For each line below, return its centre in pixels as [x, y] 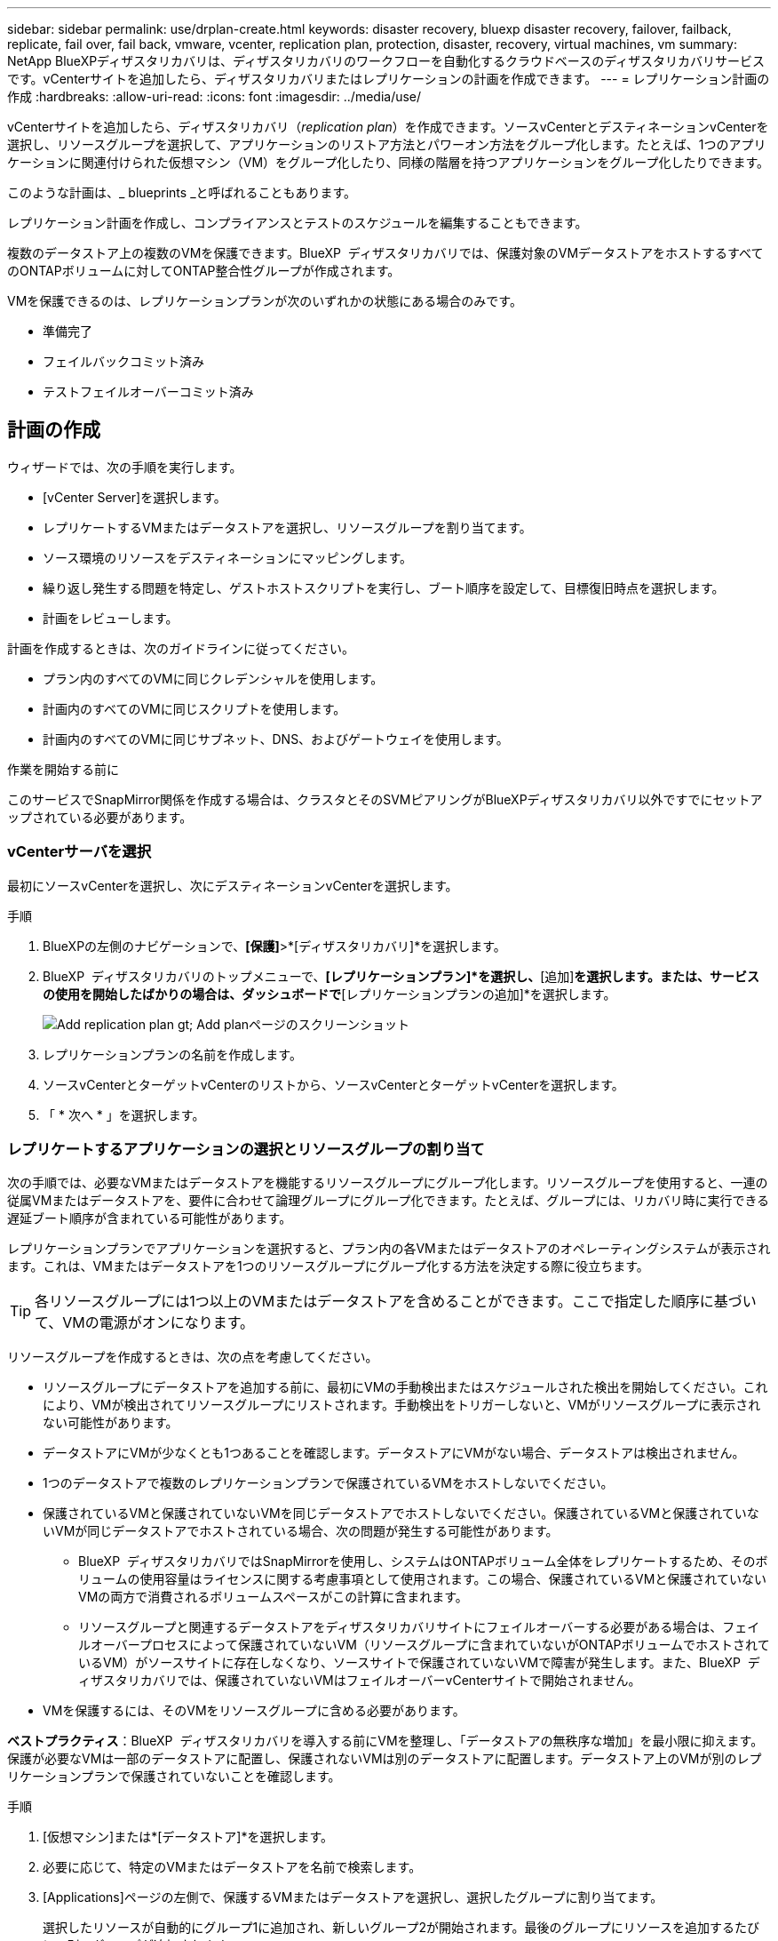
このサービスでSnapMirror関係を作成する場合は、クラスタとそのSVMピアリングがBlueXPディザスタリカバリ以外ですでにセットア [385, 799]
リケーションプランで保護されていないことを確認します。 [174, 1777]
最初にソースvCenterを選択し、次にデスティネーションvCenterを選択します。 [233, 885]
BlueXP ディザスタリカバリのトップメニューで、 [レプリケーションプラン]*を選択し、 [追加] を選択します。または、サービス [401, 976]
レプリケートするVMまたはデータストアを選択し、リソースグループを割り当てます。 [287, 527]
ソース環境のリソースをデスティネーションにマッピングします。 [228, 557]
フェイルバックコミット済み [123, 361]
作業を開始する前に [63, 769]
